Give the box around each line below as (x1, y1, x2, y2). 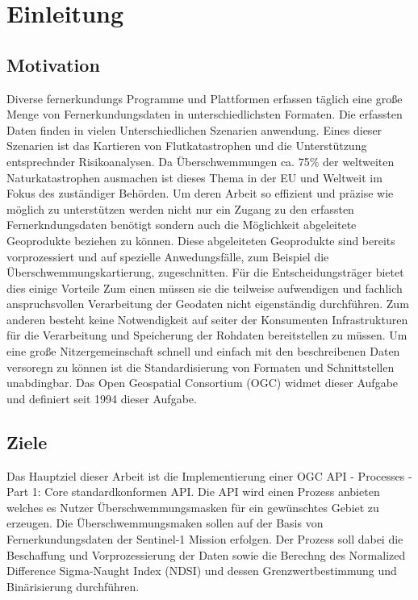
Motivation (6, 52, 100, 77)
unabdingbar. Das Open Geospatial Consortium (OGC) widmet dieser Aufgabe (6, 374, 399, 391)
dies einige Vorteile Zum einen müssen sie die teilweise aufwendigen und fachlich (6, 279, 403, 296)
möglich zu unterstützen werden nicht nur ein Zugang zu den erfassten (6, 200, 354, 217)
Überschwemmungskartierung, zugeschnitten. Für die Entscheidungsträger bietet (6, 264, 404, 281)
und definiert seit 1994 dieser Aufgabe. (6, 390, 197, 406)
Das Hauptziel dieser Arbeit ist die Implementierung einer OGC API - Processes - (6, 467, 412, 484)
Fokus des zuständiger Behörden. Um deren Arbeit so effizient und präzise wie (6, 185, 394, 202)
